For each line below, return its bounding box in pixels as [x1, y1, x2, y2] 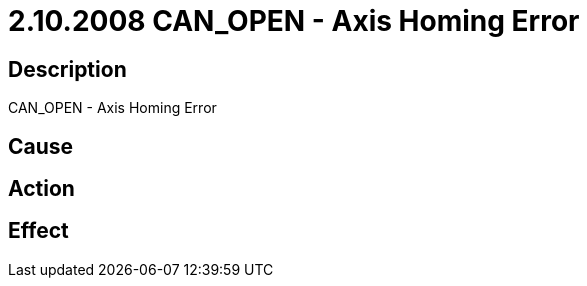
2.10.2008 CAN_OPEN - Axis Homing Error [8, 4, 580, 38]
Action [8, 176, 75, 202]
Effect [8, 218, 69, 244]
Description [8, 56, 127, 82]
